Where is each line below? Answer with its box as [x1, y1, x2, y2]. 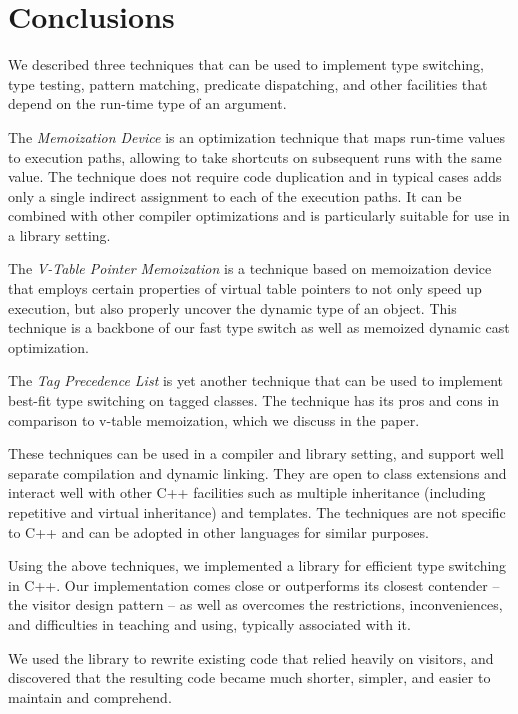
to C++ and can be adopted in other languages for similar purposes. [8, 521, 429, 542]
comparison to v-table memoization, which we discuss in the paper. [8, 409, 420, 430]
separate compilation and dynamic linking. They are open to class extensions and [8, 462, 507, 483]
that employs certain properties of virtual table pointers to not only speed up [8, 278, 482, 299]
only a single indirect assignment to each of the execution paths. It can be [8, 185, 462, 206]
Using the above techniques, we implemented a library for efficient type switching [8, 555, 507, 576]
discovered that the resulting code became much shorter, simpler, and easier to [8, 667, 491, 688]
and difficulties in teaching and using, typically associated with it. [8, 613, 411, 634]
